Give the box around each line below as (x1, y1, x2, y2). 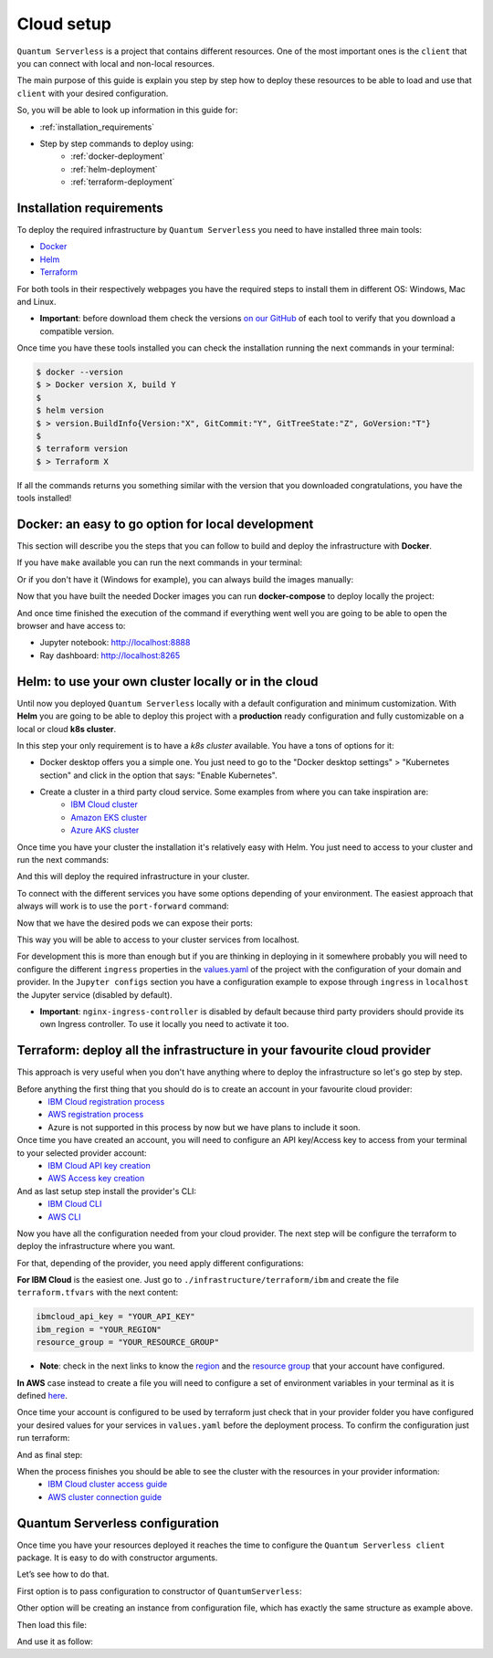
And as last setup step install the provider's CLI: (16, 1185, 196, 1196)
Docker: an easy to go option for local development (16, 517, 314, 531)
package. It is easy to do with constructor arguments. (16, 1552, 218, 1563)
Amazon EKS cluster (70, 812, 148, 823)
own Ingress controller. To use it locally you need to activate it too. (39, 1019, 289, 1030)
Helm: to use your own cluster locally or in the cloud (16, 674, 319, 689)
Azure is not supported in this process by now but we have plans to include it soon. (47, 1121, 361, 1132)
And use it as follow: (16, 1636, 93, 1647)
